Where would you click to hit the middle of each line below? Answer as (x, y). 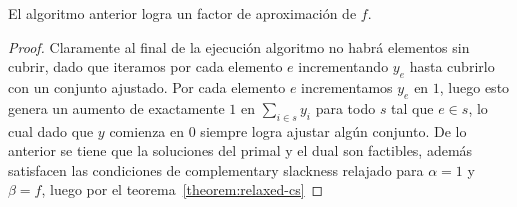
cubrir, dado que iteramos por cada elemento (145, 66)
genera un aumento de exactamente (116, 107)
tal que (412, 107)
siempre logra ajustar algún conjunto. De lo (333, 130)
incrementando (343, 66)
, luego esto (474, 86)
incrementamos (347, 86)
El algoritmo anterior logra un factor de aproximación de (182, 13)
